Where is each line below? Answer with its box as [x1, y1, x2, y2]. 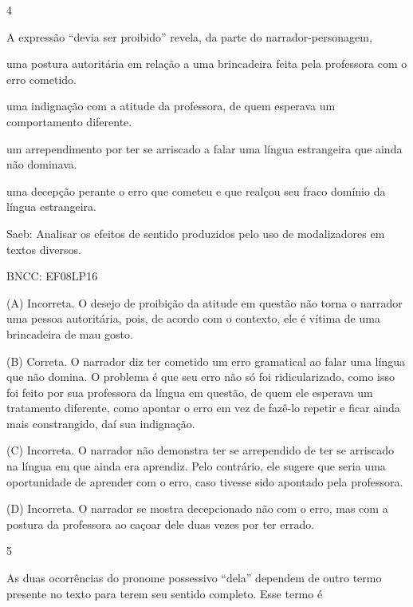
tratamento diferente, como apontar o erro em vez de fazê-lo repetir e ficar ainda [6, 399, 400, 416]
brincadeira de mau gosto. [6, 325, 133, 342]
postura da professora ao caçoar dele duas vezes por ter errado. [6, 515, 315, 532]
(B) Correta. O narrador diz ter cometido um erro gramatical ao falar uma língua [6, 352, 405, 369]
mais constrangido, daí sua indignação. [6, 415, 195, 431]
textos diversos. [6, 240, 81, 257]
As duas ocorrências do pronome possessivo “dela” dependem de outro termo [6, 569, 382, 586]
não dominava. [6, 156, 77, 173]
